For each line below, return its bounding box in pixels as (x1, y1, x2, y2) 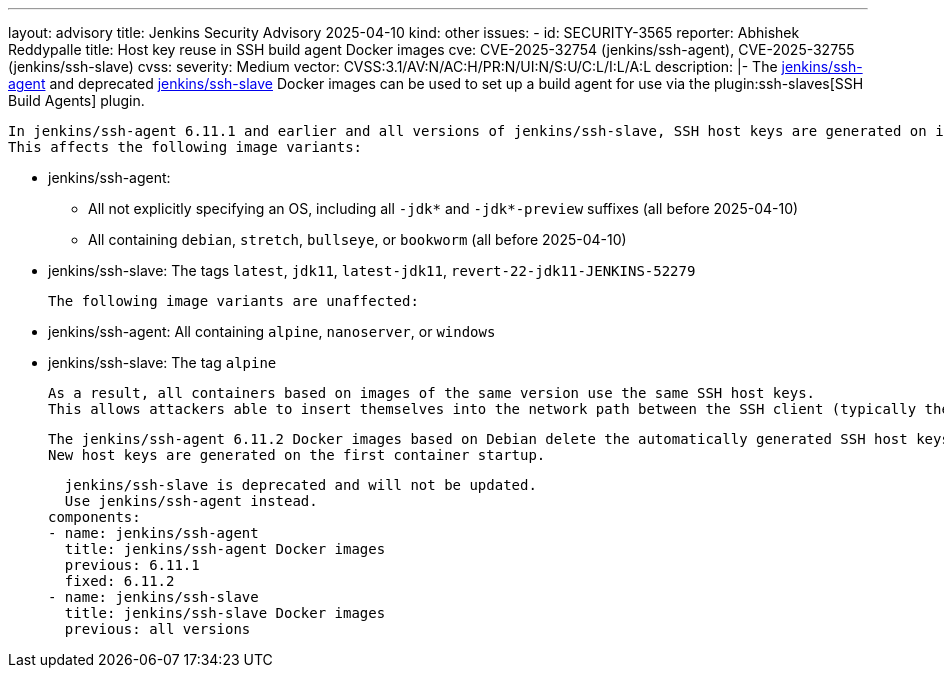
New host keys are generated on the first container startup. (48, 447, 546, 463)
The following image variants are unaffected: (48, 293, 419, 309)
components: (48, 509, 141, 525)
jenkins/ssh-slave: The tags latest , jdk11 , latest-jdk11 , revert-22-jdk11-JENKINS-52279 (48, 262, 696, 279)
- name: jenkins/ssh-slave (48, 589, 259, 605)
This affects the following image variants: (8, 139, 363, 155)
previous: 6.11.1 (64, 557, 200, 573)
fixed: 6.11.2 (64, 573, 175, 589)
